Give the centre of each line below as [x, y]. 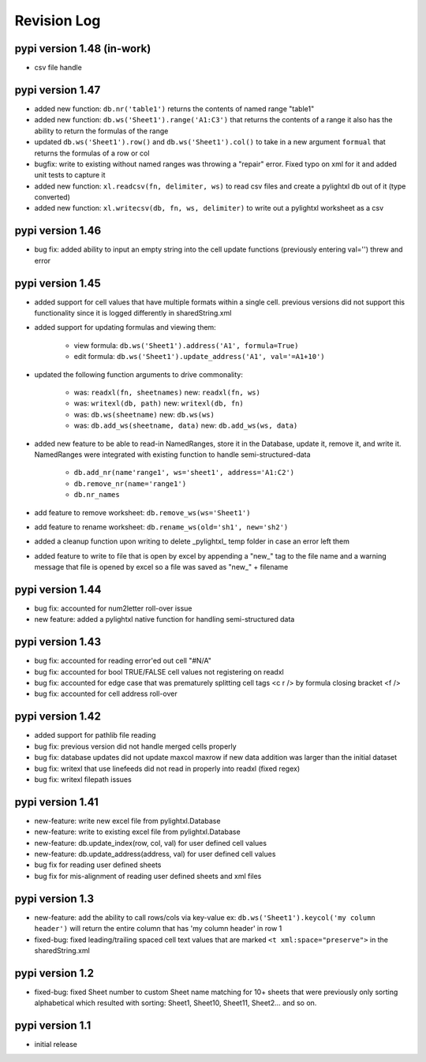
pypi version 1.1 [53, 1025]
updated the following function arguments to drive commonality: [139, 374]
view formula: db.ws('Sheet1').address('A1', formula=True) [186, 345]
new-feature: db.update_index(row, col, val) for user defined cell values [151, 843]
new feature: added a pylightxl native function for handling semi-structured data [164, 619]
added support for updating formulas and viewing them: [125, 327]
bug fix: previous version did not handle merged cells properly [135, 746]
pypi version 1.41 [56, 802]
